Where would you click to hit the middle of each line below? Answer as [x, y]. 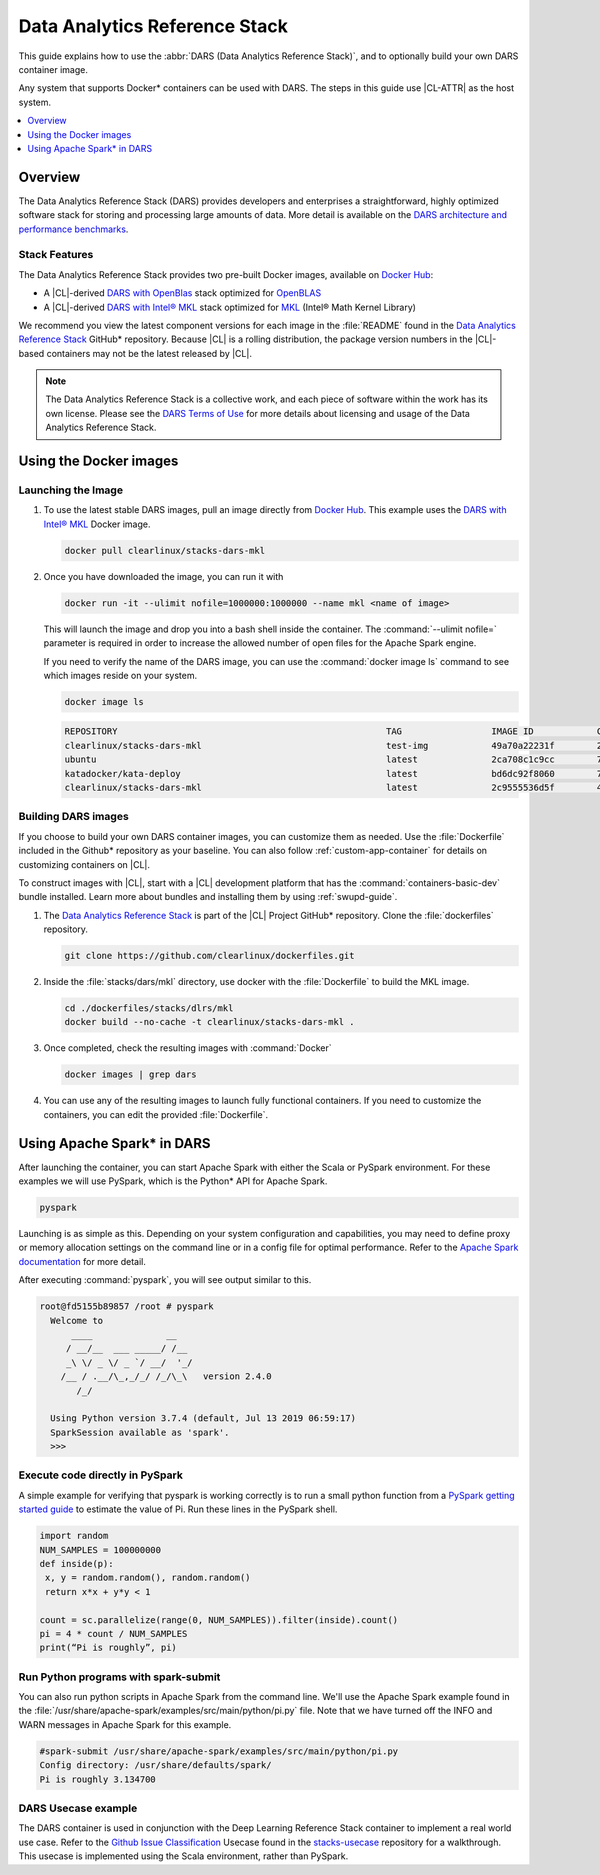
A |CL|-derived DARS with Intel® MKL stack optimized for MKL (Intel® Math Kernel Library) [230, 307]
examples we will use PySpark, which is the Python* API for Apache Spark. [173, 1181]
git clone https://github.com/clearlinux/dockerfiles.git [209, 956]
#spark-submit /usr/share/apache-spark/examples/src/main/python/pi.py [219, 1751]
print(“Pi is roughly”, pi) [108, 1648]
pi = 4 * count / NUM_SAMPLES [113, 1633]
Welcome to [77, 1320]
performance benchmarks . [73, 229]
